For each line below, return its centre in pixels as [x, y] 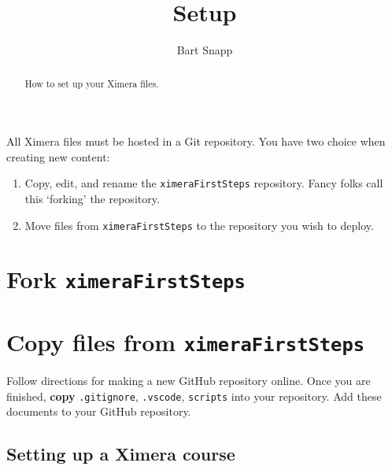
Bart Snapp [205, 50]
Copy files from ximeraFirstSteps [186, 341]
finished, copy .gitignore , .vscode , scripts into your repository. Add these [194, 396]
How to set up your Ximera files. [92, 83]
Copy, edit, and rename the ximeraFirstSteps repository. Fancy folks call [204, 183]
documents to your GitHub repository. [99, 411]
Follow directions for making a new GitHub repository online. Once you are [189, 381]
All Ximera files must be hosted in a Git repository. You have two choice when [196, 141]
